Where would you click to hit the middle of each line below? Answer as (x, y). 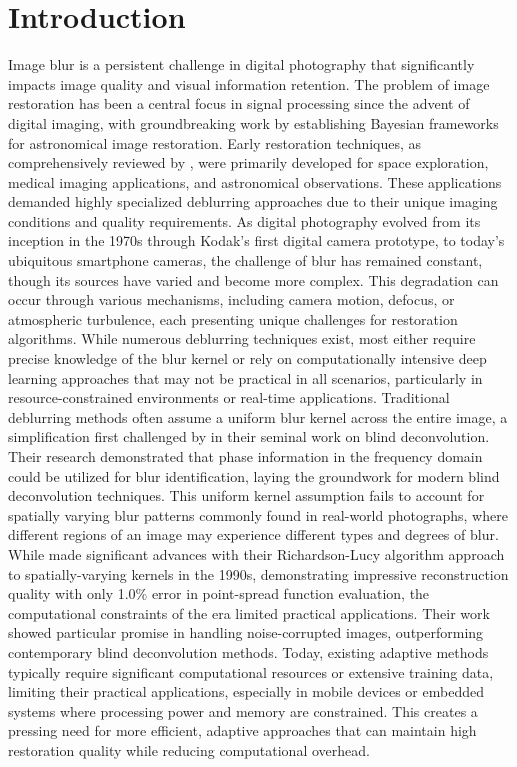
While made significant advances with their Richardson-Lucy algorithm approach (256, 553)
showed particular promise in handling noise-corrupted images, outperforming (246, 632)
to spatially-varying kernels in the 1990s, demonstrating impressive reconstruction (258, 573)
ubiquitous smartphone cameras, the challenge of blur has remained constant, (245, 260)
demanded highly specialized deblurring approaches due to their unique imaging (253, 201)
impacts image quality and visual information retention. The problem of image (249, 83)
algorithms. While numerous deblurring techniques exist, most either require (242, 338)
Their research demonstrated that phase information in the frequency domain (245, 456)
